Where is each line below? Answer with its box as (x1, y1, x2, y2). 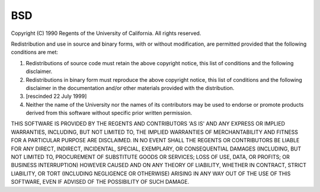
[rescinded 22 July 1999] (25, 92, 87, 100)
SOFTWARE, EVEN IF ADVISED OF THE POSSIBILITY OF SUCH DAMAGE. (11, 178, 190, 185)
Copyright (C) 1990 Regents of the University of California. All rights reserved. (11, 30, 201, 37)
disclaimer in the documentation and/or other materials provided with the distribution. (25, 84, 235, 91)
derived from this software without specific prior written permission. (25, 110, 193, 117)
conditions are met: (11, 49, 59, 56)
